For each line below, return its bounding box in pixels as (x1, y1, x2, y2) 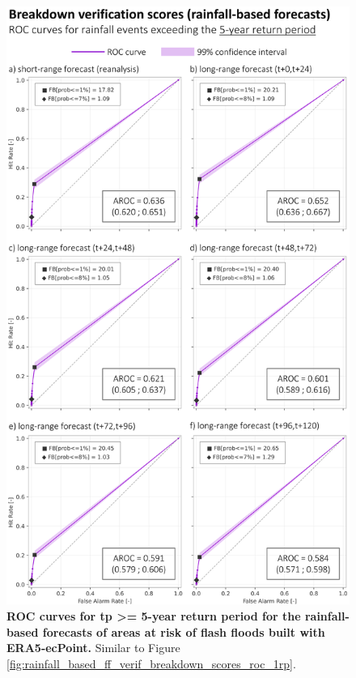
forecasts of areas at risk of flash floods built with (42, 623, 325, 640)
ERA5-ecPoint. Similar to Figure (6, 639, 180, 656)
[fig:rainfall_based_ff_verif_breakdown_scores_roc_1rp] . (6, 655, 296, 672)
